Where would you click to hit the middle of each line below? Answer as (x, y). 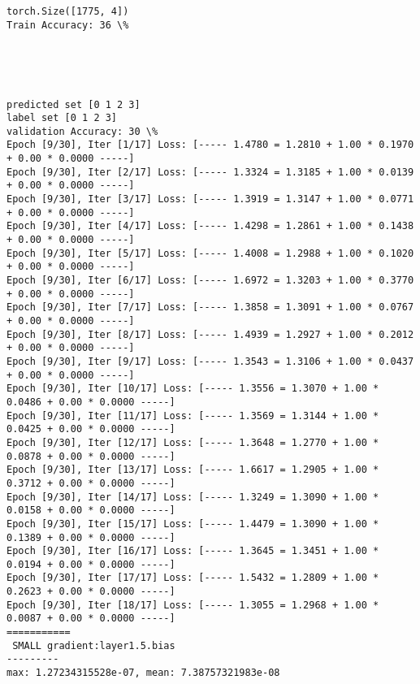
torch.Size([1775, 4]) (68, 11)
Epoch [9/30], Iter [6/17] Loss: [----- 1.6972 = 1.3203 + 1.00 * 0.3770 (210, 281)
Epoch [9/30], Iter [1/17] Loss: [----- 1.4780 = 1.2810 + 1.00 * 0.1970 (210, 145)
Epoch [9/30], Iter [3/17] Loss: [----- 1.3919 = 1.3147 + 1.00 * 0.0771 (210, 199)
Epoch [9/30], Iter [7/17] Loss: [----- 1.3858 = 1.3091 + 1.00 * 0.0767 (210, 307)
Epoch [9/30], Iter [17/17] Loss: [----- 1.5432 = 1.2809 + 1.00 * (193, 578)
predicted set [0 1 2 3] (74, 104)
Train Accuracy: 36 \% (68, 25)
